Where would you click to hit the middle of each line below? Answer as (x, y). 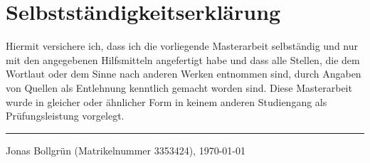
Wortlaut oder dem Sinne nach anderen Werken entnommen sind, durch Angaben (184, 74)
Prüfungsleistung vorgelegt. (65, 116)
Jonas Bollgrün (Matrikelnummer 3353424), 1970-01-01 (126, 150)
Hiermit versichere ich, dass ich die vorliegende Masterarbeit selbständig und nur (182, 46)
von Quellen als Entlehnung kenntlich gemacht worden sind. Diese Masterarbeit (179, 87)
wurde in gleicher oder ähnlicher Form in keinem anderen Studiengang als (166, 101)
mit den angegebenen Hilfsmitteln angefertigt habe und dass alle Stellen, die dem (183, 59)
